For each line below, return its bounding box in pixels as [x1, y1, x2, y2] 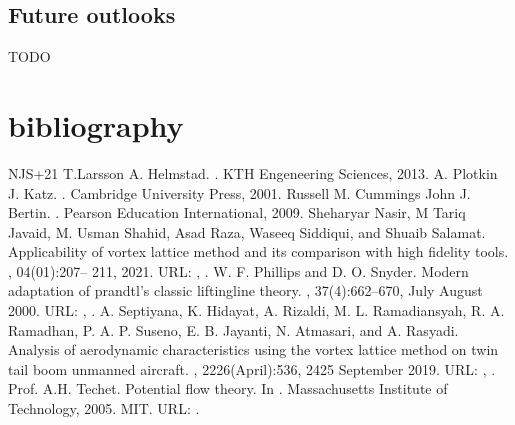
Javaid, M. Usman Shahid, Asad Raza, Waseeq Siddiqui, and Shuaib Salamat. [8, 221, 486, 242]
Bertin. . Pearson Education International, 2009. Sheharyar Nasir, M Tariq [8, 202, 466, 223]
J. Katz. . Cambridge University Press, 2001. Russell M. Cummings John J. [8, 182, 471, 203]
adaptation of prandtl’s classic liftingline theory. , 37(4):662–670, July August [8, 280, 483, 301]
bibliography [8, 104, 184, 145]
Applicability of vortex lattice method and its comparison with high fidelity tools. [8, 241, 509, 262]
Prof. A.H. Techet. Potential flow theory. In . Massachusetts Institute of [8, 378, 448, 399]
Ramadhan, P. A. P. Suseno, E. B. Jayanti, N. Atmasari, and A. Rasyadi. [8, 319, 459, 340]
